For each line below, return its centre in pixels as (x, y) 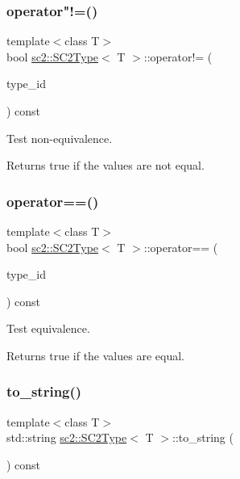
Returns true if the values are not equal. (106, 165)
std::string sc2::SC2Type (67, 437)
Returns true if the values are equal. (95, 355)
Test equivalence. (48, 328)
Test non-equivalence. (60, 138)
